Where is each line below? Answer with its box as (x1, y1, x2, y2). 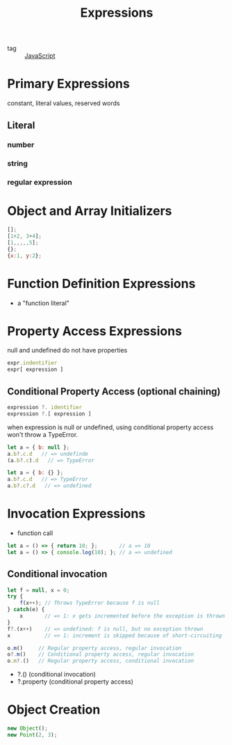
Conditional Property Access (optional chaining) (7, 385, 221, 397)
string (7, 159, 28, 169)
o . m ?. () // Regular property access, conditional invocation (7, 657, 194, 665)
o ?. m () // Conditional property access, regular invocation (7, 651, 194, 658)
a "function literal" (17, 298, 69, 307)
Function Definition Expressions (7, 275, 196, 291)
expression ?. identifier (7, 404, 82, 411)
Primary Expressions (7, 76, 130, 92)
